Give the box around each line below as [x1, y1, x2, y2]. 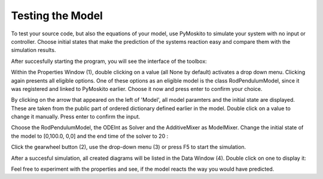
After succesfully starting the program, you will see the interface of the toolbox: [11, 57, 208, 65]
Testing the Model [11, 9, 103, 22]
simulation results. [11, 47, 56, 54]
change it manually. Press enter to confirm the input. [11, 113, 141, 120]
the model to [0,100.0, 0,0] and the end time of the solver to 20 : [11, 132, 169, 139]
